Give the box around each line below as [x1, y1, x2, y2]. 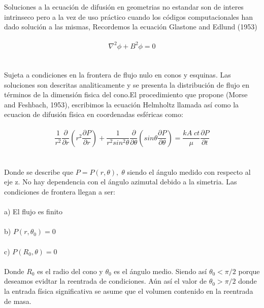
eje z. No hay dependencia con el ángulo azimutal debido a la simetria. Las [4, 176, 237, 187]
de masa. [4, 295, 31, 306]
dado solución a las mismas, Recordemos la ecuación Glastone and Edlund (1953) [4, 21, 257, 32]
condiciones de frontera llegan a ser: [4, 186, 115, 197]
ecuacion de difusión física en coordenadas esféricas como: [4, 109, 183, 120]
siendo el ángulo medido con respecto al [127, 166, 251, 177]
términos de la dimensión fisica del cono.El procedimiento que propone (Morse [4, 89, 248, 100]
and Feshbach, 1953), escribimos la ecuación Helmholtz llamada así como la [4, 99, 239, 109]
